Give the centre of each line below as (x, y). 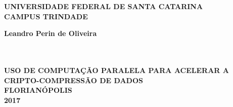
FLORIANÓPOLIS (38, 90)
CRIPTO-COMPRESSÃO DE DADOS (74, 80)
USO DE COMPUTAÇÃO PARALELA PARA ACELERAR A (116, 70)
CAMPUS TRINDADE (46, 16)
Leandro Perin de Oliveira (51, 33)
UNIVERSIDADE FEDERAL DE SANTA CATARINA (104, 6)
